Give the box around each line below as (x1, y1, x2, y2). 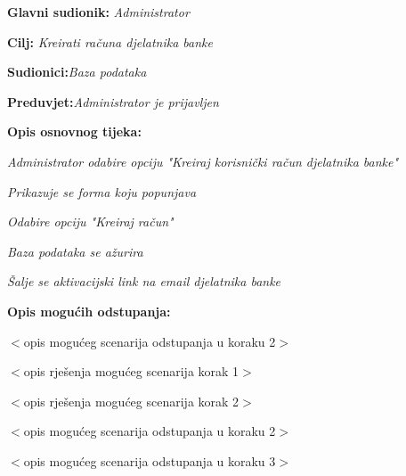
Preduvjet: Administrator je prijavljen (7, 92, 219, 111)
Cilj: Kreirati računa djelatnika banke (7, 32, 213, 51)
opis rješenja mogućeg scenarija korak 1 (23, 362, 240, 381)
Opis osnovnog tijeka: (7, 122, 142, 141)
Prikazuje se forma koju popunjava (7, 182, 197, 201)
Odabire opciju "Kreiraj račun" (7, 212, 174, 231)
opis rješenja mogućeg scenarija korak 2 (23, 391, 240, 410)
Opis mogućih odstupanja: (7, 301, 171, 320)
